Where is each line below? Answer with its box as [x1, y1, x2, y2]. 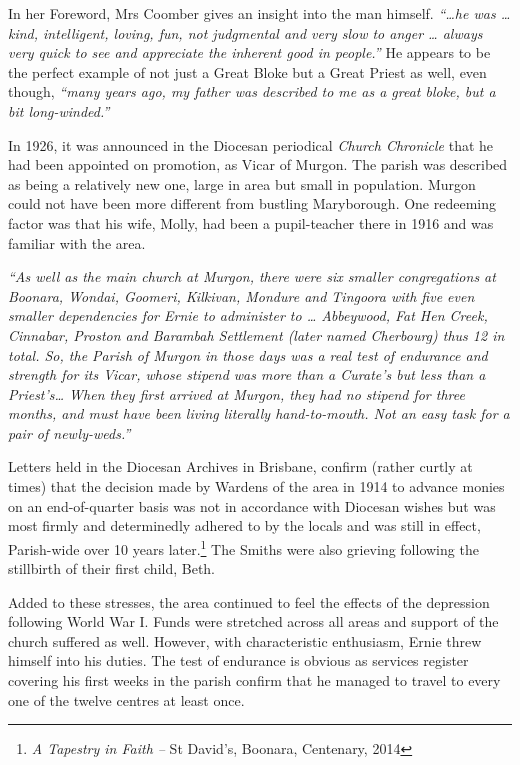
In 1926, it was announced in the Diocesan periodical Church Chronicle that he [8, 134, 494, 155]
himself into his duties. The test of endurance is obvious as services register [8, 650, 469, 671]
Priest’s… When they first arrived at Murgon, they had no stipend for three [8, 383, 465, 404]
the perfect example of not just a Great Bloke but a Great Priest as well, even [8, 61, 487, 82]
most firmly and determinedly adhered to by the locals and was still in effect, [8, 515, 481, 536]
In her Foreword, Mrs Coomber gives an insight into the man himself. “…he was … [8, 3, 511, 23]
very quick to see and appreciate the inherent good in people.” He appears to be [8, 42, 491, 63]
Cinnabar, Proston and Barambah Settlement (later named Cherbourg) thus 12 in [8, 324, 505, 345]
